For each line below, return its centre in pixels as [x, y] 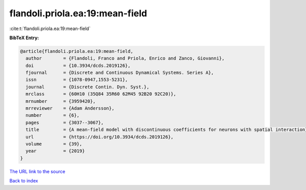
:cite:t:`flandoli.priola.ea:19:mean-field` [50, 29]
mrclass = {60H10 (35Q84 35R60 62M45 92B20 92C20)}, [101, 94]
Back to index [24, 181]
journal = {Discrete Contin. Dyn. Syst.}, [88, 87]
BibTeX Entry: [24, 38]
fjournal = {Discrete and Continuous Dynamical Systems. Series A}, [120, 73]
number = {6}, [53, 115]
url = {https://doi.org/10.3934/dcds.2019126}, [100, 137]
